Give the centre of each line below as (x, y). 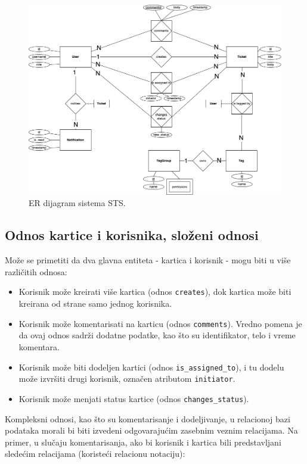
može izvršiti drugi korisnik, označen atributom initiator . (127, 379)
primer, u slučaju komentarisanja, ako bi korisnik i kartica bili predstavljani (143, 442)
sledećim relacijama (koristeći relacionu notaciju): (95, 454)
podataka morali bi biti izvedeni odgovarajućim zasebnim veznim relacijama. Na (151, 430)
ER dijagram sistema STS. (77, 203)
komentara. (39, 346)
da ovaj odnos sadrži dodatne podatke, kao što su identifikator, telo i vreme (157, 335)
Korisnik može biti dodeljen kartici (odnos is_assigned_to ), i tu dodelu (151, 367)
